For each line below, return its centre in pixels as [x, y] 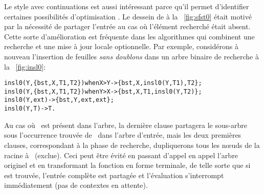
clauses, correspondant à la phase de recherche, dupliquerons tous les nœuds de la [132, 145]
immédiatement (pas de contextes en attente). [76, 185]
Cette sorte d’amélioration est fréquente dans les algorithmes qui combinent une [129, 36]
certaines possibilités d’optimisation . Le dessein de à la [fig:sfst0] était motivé [128, 16]
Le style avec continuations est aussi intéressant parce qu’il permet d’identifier [127, 6]
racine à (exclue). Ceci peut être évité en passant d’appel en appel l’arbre [121, 155]
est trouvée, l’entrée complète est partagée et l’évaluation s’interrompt [114, 175]
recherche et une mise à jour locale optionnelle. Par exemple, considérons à [121, 46]
